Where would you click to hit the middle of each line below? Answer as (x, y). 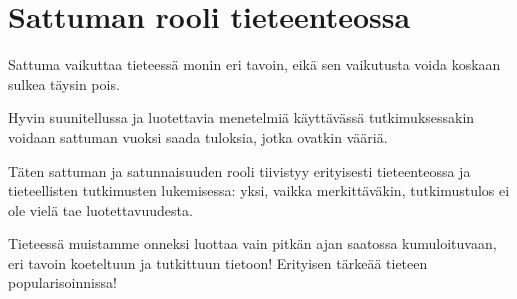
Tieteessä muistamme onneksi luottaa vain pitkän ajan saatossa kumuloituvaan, (252, 243)
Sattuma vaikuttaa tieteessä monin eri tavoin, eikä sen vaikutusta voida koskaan (254, 64)
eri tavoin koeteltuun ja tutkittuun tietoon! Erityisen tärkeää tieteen (218, 262)
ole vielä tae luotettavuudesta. (100, 209)
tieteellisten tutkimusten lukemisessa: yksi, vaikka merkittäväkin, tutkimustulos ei (259, 190)
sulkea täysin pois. (64, 83)
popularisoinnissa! (62, 282)
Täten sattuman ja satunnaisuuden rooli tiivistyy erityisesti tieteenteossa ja (239, 170)
